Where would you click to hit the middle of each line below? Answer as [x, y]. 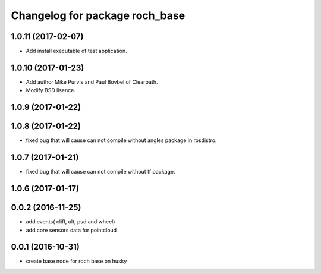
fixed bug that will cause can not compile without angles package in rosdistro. [121, 140]
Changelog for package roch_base [98, 15]
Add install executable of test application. [76, 51]
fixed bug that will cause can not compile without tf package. [100, 172]
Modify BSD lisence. [51, 90]
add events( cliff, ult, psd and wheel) [70, 222]
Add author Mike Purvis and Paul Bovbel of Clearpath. [92, 82]
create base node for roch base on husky [76, 261]
